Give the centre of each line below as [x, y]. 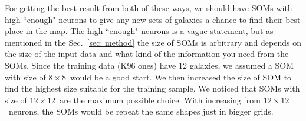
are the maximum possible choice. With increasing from [160, 100]
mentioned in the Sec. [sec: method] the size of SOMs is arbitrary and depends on [153, 42]
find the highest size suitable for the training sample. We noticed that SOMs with [152, 88]
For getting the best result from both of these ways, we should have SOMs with [149, 8]
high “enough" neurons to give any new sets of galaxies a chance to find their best [153, 19]
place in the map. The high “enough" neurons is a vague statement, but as [139, 31]
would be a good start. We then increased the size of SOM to [181, 77]
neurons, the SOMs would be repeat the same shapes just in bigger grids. [141, 111]
